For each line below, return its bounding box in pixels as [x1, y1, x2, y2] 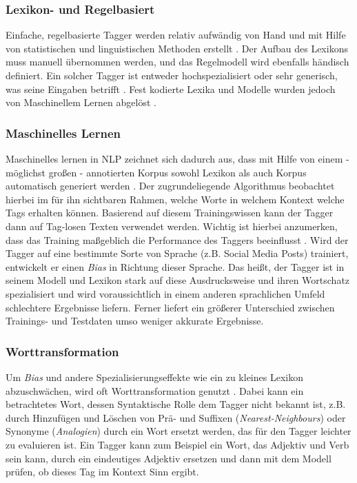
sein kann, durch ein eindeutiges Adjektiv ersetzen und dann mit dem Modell [6, 451, 331, 465]
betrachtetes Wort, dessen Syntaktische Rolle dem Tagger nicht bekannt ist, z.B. [6, 397, 346, 411]
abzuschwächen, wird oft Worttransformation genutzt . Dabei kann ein [6, 383, 304, 398]
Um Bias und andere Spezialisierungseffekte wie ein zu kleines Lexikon [6, 369, 303, 384]
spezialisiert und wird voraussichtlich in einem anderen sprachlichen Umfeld [6, 286, 325, 300]
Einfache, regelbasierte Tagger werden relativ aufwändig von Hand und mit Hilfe [6, 28, 346, 42]
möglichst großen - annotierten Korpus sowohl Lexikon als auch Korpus [6, 165, 307, 179]
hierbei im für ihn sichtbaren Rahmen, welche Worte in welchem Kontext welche [6, 192, 345, 206]
